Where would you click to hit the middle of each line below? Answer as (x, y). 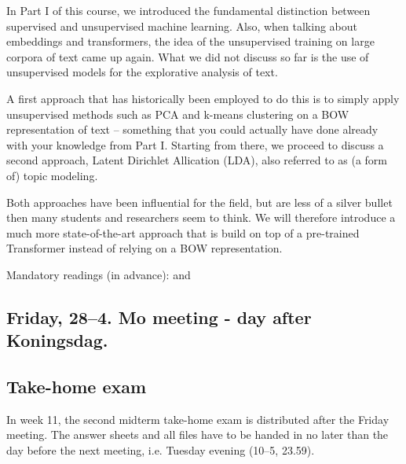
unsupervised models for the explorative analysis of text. (142, 72)
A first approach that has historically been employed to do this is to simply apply (203, 98)
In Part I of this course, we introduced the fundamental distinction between (188, 10)
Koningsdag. (57, 340)
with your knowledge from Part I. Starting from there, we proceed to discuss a (195, 144)
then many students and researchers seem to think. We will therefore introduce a (201, 217)
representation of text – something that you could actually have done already (192, 129)
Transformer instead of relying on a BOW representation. (144, 248)
